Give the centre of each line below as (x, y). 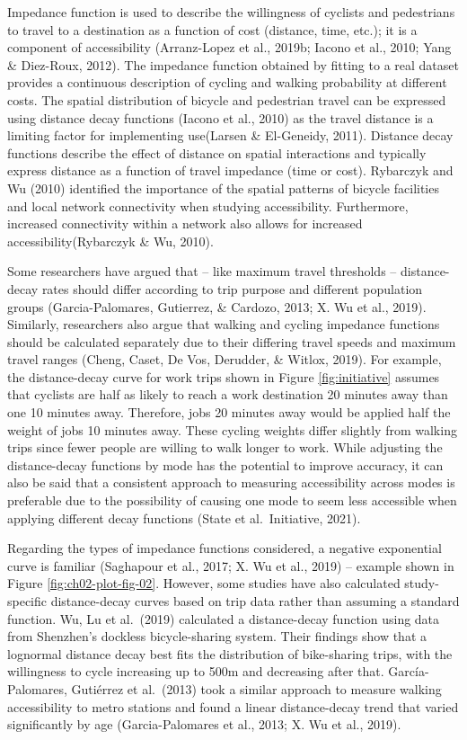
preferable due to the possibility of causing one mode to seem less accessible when (232, 500)
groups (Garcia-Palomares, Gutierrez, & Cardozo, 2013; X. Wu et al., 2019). (217, 306)
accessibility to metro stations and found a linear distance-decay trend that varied (233, 706)
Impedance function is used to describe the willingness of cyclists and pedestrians (231, 12)
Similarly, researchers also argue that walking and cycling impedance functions (224, 324)
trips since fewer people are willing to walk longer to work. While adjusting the (225, 447)
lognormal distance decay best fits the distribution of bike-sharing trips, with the (230, 653)
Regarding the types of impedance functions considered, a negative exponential (225, 548)
